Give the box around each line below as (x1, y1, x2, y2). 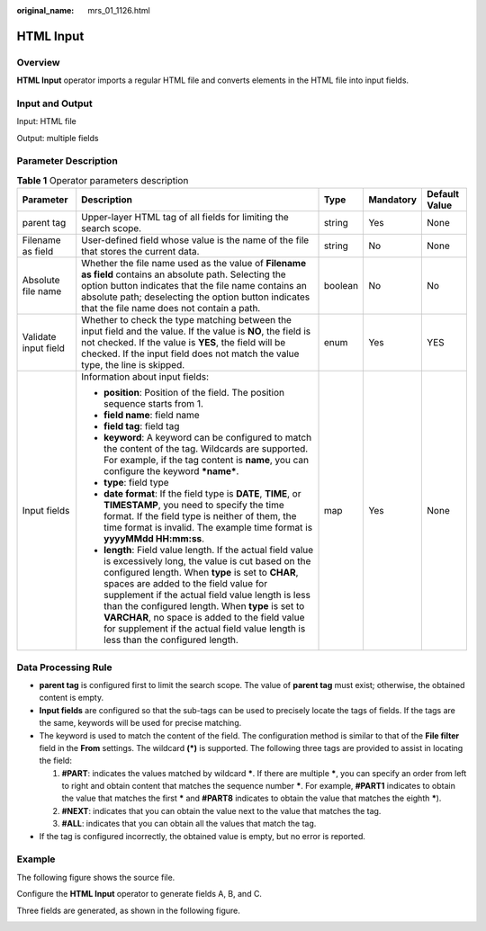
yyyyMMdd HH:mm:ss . (103, 533, 205, 545)
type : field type (103, 477, 170, 489)
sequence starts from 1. (103, 398, 204, 410)
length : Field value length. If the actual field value (103, 544, 314, 557)
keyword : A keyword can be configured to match (103, 432, 312, 444)
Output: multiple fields (16, 132, 99, 143)
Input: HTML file (16, 116, 76, 127)
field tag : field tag (103, 420, 180, 433)
